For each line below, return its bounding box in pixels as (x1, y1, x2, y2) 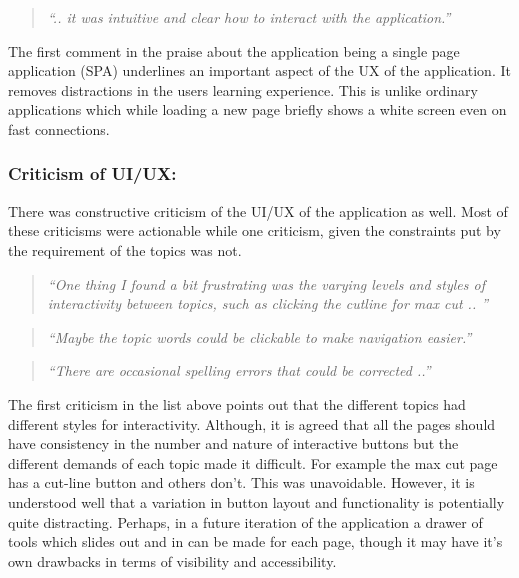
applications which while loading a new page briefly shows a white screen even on (8, 99, 507, 120)
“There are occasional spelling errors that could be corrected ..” (47, 360, 431, 381)
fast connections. (8, 118, 110, 139)
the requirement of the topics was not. (8, 239, 242, 260)
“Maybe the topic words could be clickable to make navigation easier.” (47, 326, 472, 347)
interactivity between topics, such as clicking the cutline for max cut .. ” (47, 293, 489, 314)
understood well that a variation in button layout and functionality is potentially (8, 491, 505, 512)
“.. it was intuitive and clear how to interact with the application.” (47, 7, 451, 27)
